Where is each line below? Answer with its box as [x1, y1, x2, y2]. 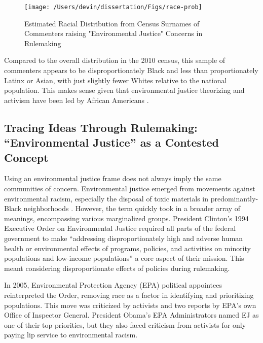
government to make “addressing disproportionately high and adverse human [4, 232, 243, 243]
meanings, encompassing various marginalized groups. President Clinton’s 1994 [4, 213, 249, 223]
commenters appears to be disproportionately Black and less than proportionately [4, 65, 258, 76]
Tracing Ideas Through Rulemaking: [4, 119, 198, 135]
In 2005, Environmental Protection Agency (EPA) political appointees [4, 280, 222, 290]
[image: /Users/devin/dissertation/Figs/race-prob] [24, 4, 202, 11]
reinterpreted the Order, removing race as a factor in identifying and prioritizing [4, 289, 254, 300]
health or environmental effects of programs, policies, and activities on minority [4, 243, 251, 253]
